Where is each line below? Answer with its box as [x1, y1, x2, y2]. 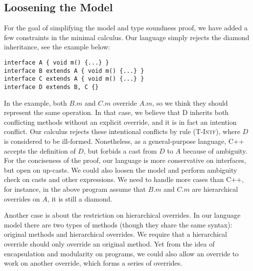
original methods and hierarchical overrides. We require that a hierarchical [4, 229, 227, 239]
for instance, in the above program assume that [4, 183, 146, 194]
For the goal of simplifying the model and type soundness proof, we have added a [4, 23, 248, 33]
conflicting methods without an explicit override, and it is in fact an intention [4, 116, 237, 127]
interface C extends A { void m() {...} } [4, 75, 144, 83]
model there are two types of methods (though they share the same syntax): [4, 219, 232, 229]
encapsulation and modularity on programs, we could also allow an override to [4, 248, 239, 258]
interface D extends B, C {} [4, 83, 99, 90]
